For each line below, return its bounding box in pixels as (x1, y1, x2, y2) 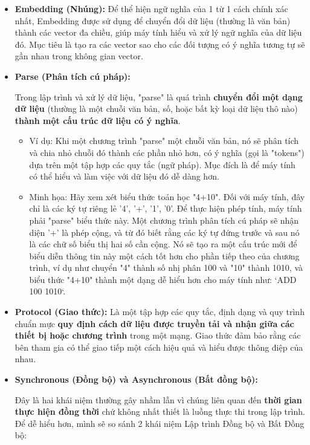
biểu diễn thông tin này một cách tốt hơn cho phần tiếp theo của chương (29, 249, 300, 262)
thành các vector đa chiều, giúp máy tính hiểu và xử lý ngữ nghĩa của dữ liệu (15, 26, 302, 39)
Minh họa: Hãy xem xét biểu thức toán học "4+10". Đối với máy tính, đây (29, 190, 305, 203)
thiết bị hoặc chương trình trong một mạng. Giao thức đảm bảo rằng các (15, 329, 301, 342)
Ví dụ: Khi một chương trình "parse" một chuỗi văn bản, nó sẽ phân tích (29, 134, 299, 147)
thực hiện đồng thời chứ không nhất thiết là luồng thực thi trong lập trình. (15, 405, 305, 418)
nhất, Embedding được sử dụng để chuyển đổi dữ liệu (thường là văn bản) (15, 14, 291, 27)
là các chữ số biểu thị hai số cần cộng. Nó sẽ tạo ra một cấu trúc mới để (29, 238, 297, 250)
